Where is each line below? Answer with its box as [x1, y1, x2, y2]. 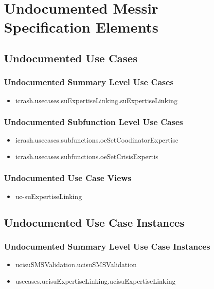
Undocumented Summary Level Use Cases [4, 76, 174, 88]
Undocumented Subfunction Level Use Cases [4, 116, 183, 128]
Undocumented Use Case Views [4, 172, 131, 184]
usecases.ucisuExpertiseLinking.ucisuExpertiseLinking [15, 275, 176, 286]
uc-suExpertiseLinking [15, 191, 82, 201]
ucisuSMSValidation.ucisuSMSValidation [15, 259, 137, 270]
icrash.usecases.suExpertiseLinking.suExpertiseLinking [15, 95, 178, 105]
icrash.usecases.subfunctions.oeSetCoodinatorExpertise [15, 135, 178, 145]
